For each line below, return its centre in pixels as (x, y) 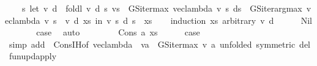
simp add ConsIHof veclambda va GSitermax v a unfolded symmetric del (159, 44)
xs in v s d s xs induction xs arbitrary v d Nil (197, 20)
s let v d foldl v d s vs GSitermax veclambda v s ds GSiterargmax (162, 8)
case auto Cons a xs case (118, 32)
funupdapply (33, 56)
